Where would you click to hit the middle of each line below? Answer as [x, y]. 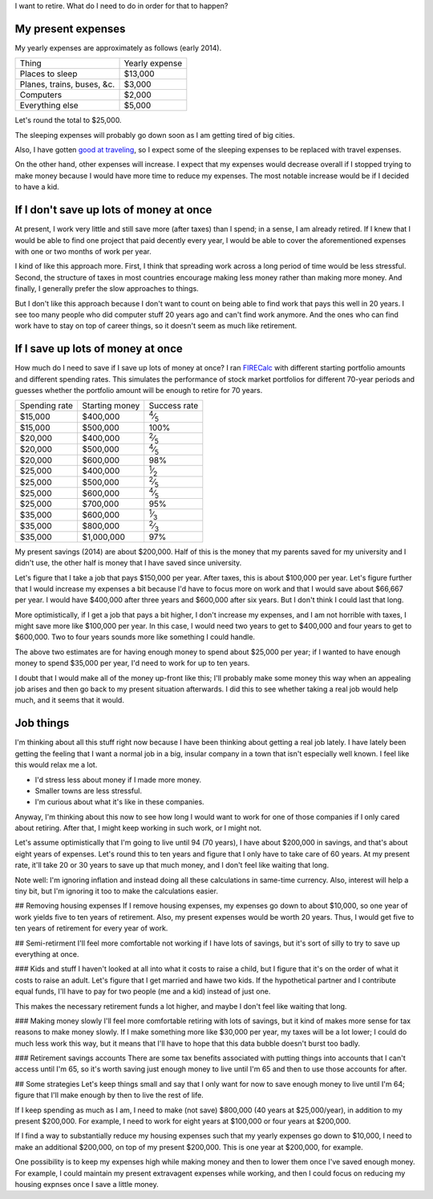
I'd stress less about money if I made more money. [118, 780]
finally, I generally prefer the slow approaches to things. [107, 289]
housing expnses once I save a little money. [87, 1184]
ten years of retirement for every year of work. [91, 928]
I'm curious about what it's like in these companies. [119, 802]
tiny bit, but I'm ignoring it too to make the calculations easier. [116, 891]
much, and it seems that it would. [69, 700]
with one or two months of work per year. [83, 251]
